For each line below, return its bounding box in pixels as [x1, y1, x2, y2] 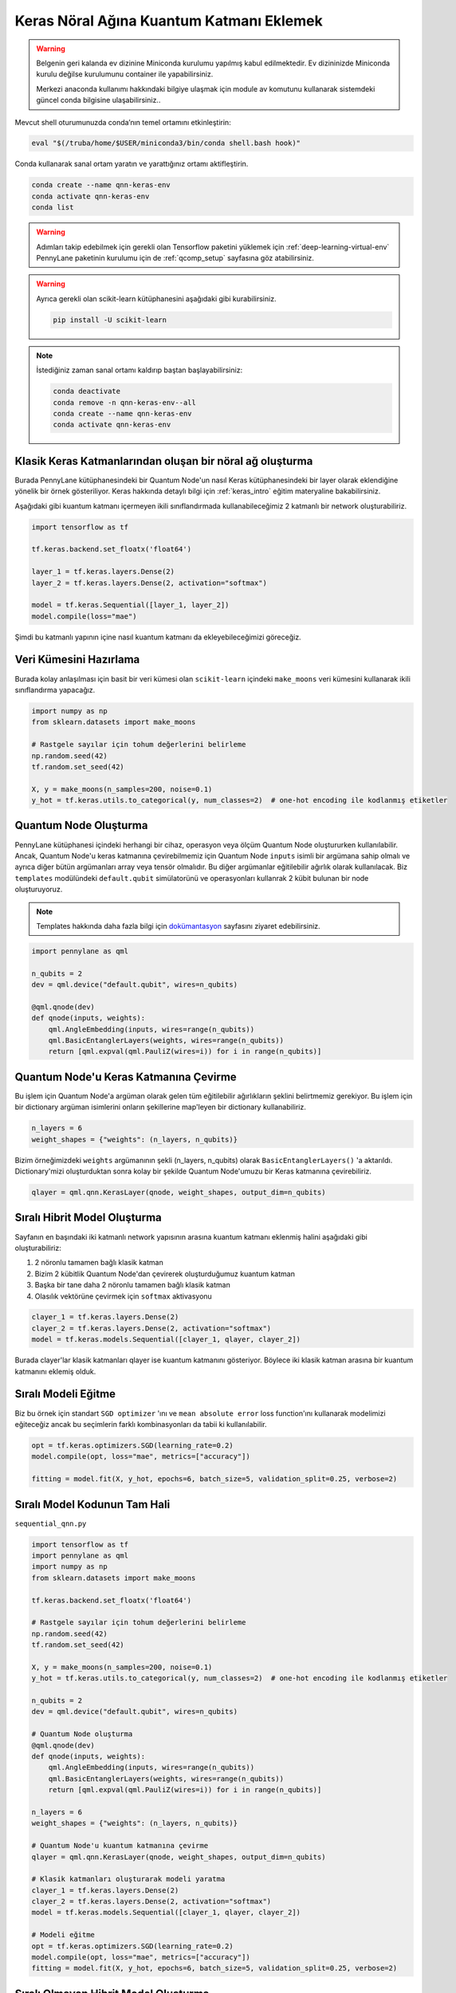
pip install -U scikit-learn [53, 315, 167, 324]
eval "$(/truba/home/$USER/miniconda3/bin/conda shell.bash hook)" [31, 139, 301, 147]
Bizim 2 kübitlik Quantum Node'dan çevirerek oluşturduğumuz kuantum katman [34, 1268, 295, 1279]
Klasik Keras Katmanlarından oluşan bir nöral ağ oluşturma [14, 454, 313, 468]
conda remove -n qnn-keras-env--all [53, 398, 197, 407]
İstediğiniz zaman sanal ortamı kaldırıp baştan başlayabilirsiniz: [36, 365, 243, 375]
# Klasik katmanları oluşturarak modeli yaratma [31, 1874, 226, 1884]
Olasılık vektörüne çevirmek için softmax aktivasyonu [34, 1291, 213, 1301]
